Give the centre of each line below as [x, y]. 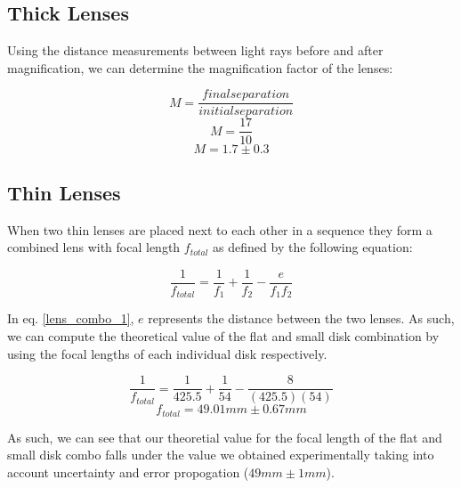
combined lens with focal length [94, 247]
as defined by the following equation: [313, 247]
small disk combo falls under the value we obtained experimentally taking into [221, 455]
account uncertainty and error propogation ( [128, 472]
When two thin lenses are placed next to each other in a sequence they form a [220, 229]
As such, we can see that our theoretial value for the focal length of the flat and [225, 437]
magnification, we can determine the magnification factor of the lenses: [200, 67]
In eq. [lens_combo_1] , [71, 318]
